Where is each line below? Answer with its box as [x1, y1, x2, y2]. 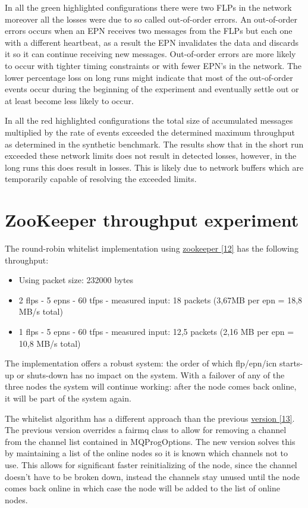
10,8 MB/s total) [18, 337, 81, 349]
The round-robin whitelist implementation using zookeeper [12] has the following [5, 242, 298, 255]
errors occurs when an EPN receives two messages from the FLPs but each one [5, 24, 293, 37]
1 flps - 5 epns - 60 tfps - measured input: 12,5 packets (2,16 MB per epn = [18, 325, 294, 337]
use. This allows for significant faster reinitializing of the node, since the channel [5, 458, 297, 471]
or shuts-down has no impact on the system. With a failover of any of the [17, 368, 285, 381]
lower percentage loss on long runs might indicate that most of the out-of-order [5, 71, 293, 83]
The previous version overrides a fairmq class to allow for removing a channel [5, 424, 287, 436]
